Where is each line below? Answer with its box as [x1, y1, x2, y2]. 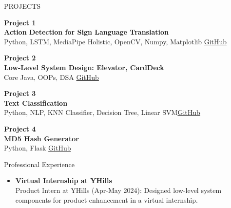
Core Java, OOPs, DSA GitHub [4, 72, 99, 82]
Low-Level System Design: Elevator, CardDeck [4, 62, 164, 72]
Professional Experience [4, 159, 75, 169]
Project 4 [4, 123, 36, 133]
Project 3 [4, 88, 36, 98]
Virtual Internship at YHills [15, 175, 112, 186]
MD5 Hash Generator [4, 133, 79, 143]
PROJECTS [4, 1, 41, 11]
